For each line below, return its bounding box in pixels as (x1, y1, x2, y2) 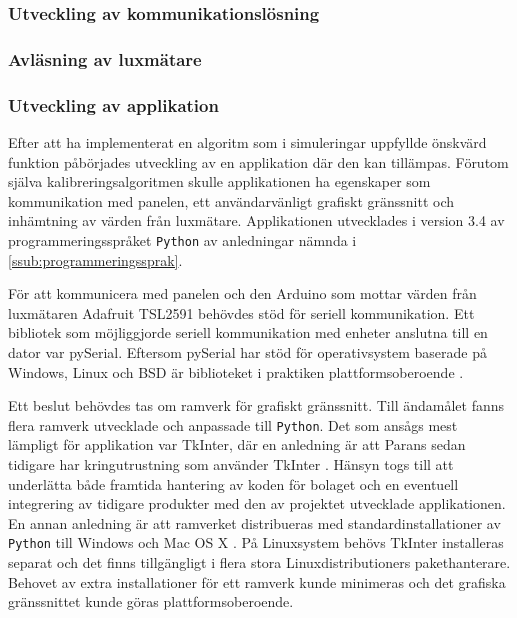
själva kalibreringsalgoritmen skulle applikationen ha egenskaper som (8, 171, 431, 192)
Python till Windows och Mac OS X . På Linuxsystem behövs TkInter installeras (8, 532, 504, 553)
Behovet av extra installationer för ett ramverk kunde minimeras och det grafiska (8, 571, 506, 592)
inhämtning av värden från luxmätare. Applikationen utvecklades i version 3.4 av (8, 210, 505, 231)
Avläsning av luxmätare (8, 46, 202, 71)
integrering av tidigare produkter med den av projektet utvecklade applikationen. (8, 493, 506, 514)
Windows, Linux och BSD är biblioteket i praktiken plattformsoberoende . (8, 361, 464, 382)
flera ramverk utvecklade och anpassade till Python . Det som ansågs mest (8, 414, 458, 435)
